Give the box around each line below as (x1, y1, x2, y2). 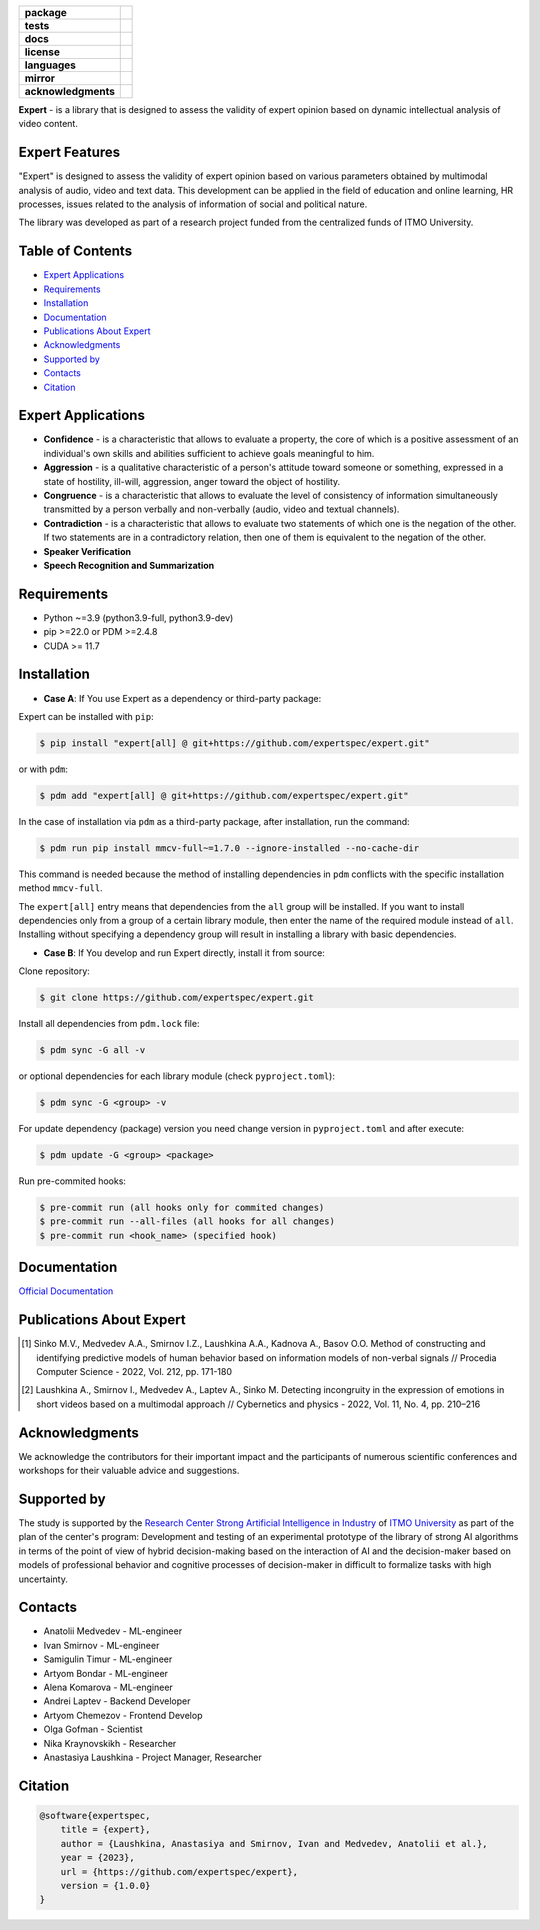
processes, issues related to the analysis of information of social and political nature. (18, 198, 368, 210)
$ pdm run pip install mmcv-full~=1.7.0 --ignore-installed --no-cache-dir (39, 842, 420, 854)
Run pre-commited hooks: (18, 1175, 127, 1187)
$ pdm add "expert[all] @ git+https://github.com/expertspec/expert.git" (39, 790, 409, 801)
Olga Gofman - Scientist (43, 1723, 143, 1735)
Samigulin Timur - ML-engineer (43, 1653, 173, 1665)
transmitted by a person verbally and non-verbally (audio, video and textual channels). (43, 503, 400, 515)
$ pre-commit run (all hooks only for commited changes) (39, 1202, 325, 1214)
